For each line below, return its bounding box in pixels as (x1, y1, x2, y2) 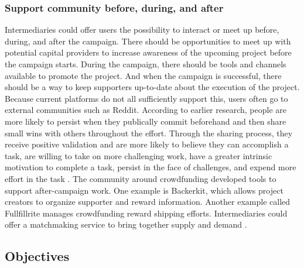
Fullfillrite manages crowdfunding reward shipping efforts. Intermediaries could (5, 207, 288, 219)
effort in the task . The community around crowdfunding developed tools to (5, 172, 276, 184)
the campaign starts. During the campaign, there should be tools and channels (5, 58, 286, 70)
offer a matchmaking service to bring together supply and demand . (5, 218, 247, 231)
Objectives (5, 247, 70, 265)
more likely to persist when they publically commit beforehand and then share (5, 115, 286, 127)
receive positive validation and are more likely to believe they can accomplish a (5, 138, 289, 150)
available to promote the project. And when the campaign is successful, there (5, 69, 282, 81)
